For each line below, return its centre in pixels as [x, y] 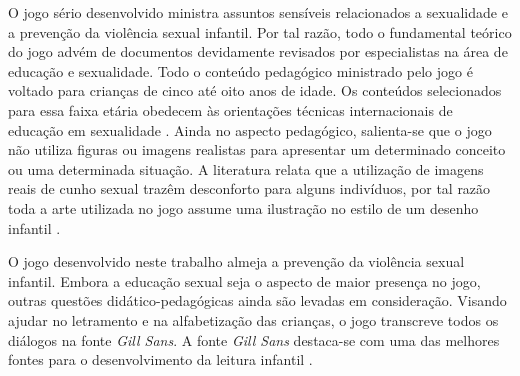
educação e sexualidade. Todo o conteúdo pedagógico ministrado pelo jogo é [240, 70]
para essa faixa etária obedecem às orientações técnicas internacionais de [230, 109]
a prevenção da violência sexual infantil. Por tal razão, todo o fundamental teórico [260, 31]
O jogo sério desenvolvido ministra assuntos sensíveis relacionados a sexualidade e [258, 12]
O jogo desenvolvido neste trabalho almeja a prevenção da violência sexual [236, 261]
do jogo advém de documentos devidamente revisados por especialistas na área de [258, 51]
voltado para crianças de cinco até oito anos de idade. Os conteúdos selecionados [255, 90]
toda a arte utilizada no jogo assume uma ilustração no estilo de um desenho [243, 207]
